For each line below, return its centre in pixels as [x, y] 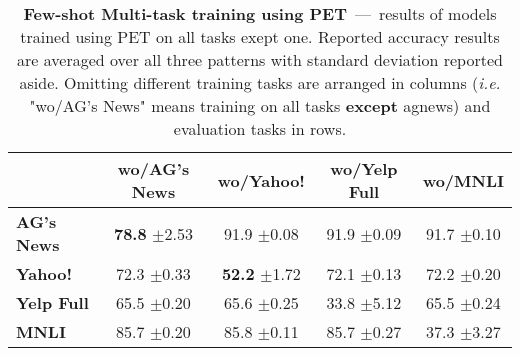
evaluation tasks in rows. [260, 128]
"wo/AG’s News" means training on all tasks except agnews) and [260, 105]
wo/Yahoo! [261, 180]
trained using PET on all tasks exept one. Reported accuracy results [260, 36]
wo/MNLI [463, 180]
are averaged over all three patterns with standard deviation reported [260, 59]
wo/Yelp [364, 168]
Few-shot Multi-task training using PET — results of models [260, 13]
